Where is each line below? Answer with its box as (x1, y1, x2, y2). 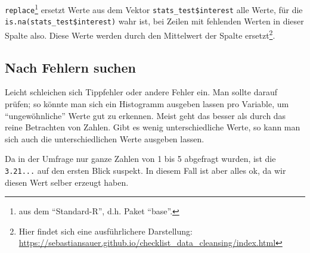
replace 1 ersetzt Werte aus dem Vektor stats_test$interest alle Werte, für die (5, 2, 303, 15)
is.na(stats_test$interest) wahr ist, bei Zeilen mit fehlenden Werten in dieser (5, 15, 304, 27)
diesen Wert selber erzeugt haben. (5, 176, 129, 188)
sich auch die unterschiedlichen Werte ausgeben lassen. (5, 132, 204, 145)
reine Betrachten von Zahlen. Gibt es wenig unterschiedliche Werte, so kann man (5, 121, 300, 133)
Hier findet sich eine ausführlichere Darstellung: (18, 224, 193, 237)
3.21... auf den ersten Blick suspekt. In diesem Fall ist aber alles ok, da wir (5, 164, 286, 176)
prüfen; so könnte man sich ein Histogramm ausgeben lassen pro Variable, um (5, 98, 289, 110)
